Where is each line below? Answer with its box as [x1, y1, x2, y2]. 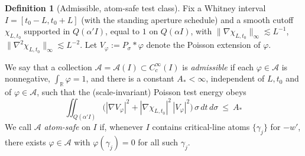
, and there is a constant [86, 72, 174, 84]
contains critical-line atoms [152, 121, 250, 133]
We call [5, 121, 32, 133]
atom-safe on [44, 121, 90, 133]
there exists [5, 136, 46, 148]
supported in [24, 25, 70, 37]
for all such [138, 136, 179, 148]
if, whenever [99, 121, 143, 133]
